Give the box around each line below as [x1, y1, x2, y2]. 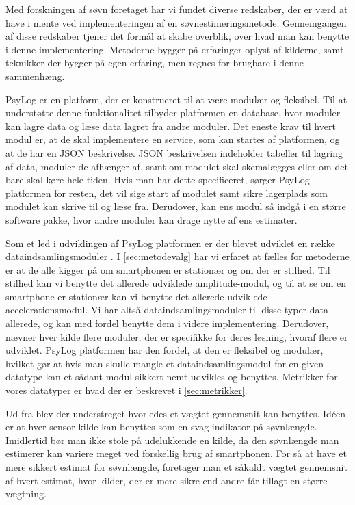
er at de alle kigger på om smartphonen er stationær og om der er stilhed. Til [5, 262, 330, 276]
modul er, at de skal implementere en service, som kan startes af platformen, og [5, 132, 340, 146]
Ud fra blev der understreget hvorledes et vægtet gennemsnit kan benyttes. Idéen [5, 406, 346, 420]
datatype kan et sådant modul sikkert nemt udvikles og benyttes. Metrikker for [5, 370, 338, 384]
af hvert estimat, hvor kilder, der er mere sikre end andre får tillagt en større [5, 473, 328, 487]
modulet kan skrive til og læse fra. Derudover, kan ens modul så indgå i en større [5, 199, 346, 213]
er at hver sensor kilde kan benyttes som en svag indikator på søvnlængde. [5, 419, 317, 434]
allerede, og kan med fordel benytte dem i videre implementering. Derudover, [5, 316, 329, 331]
